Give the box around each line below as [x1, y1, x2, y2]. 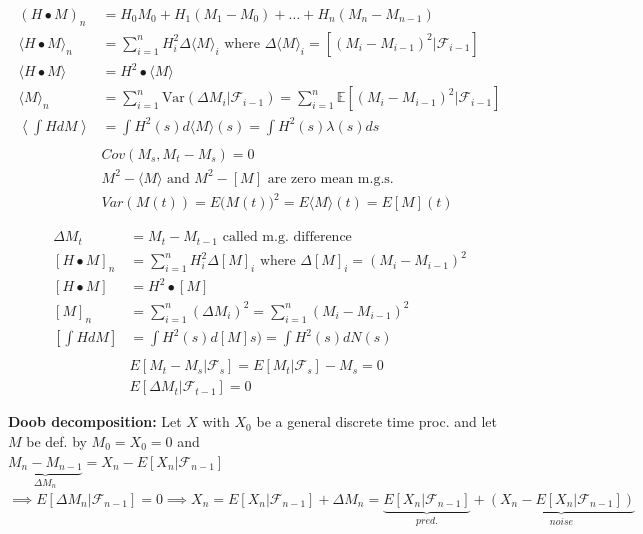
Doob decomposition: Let [8, 411, 182, 432]
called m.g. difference [222, 230, 352, 245]
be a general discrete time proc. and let [256, 411, 497, 432]
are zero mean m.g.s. [267, 171, 394, 186]
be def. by [26, 430, 87, 451]
